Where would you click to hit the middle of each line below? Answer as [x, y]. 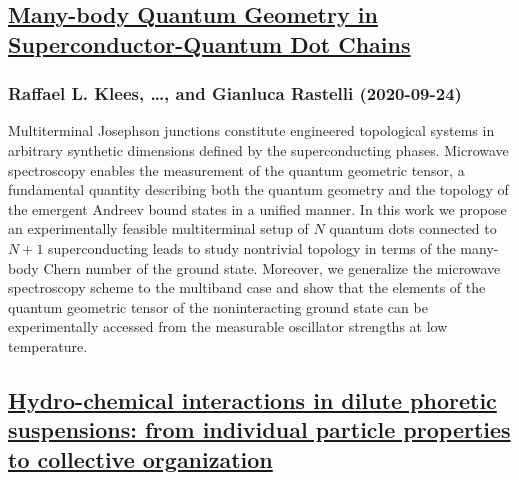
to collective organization [140, 458]
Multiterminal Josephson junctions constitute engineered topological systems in [251, 130]
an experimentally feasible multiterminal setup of [158, 228]
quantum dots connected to [413, 228]
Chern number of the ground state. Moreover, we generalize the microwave [272, 267]
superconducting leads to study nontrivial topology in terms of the [252, 247]
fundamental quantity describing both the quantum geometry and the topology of [258, 189]
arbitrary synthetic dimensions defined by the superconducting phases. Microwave [258, 149]
